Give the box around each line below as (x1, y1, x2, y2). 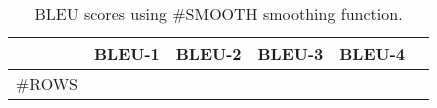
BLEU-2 (175, 42, 242, 65)
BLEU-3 (257, 42, 324, 65)
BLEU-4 (339, 42, 406, 65)
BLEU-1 (94, 42, 160, 65)
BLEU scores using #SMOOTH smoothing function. (34, 2, 403, 25)
